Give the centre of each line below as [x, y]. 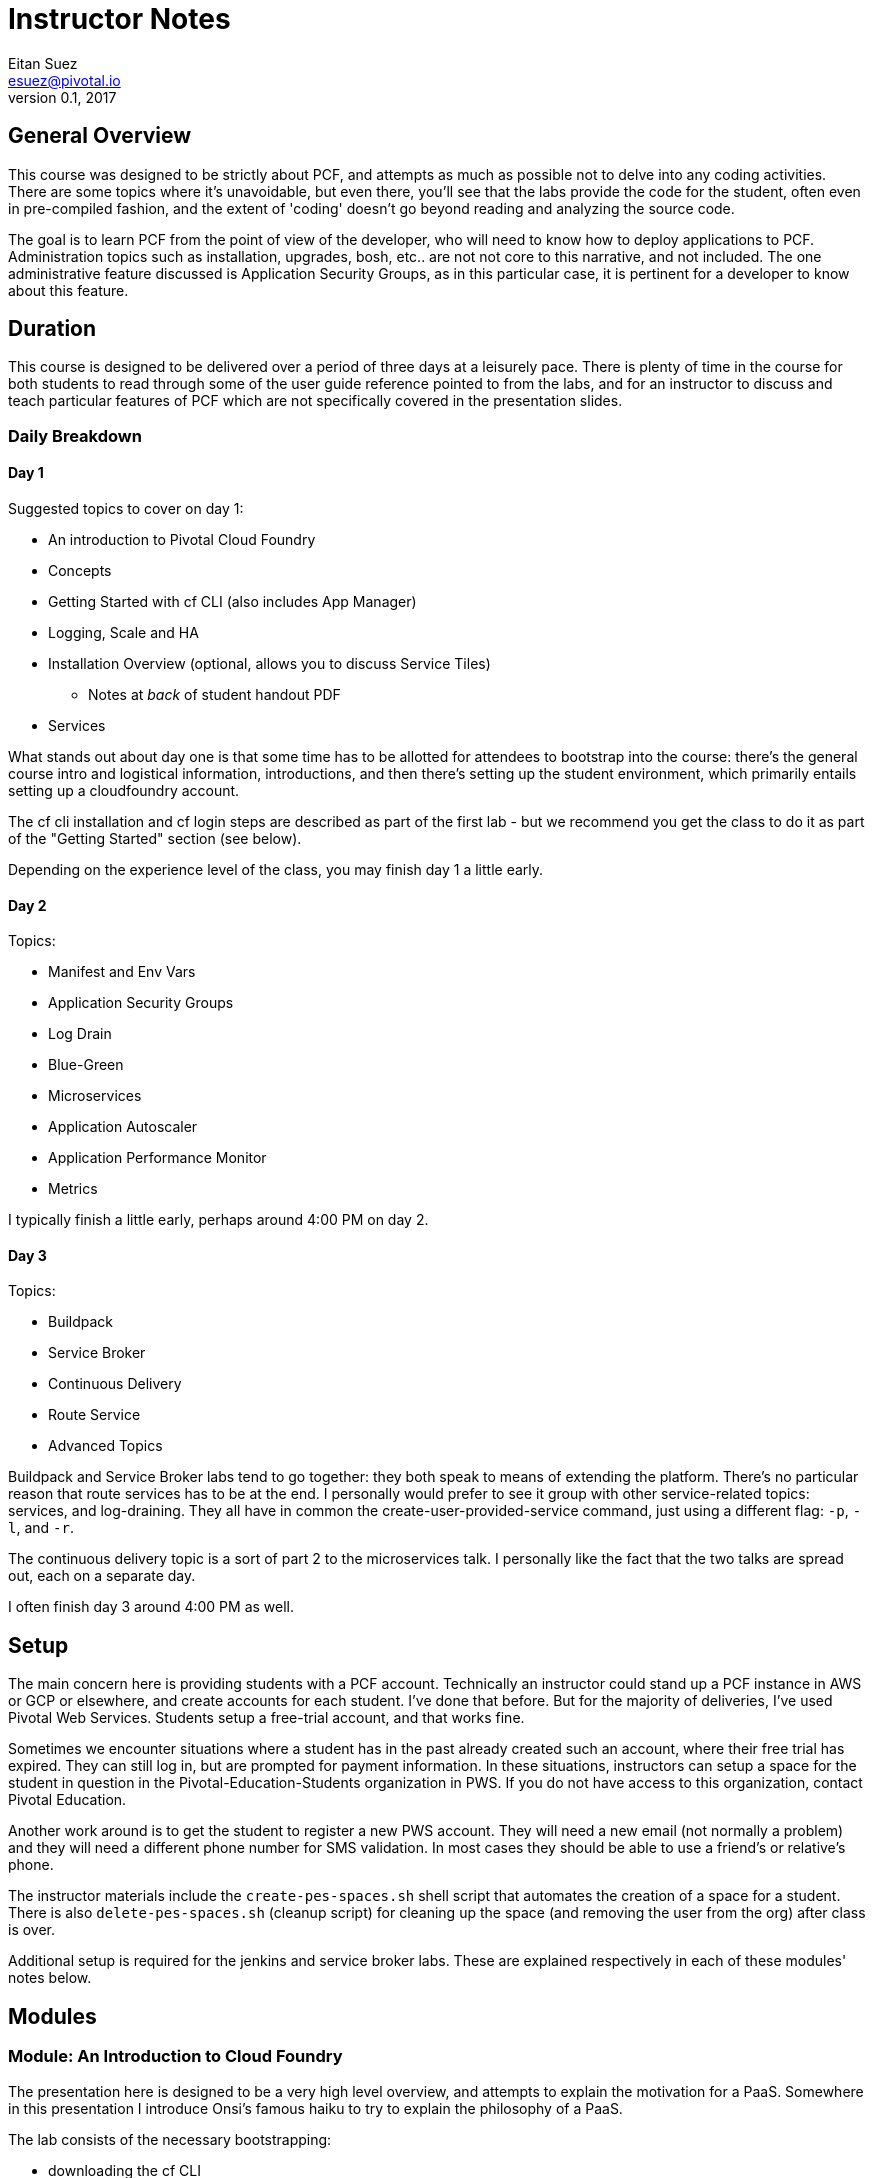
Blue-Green [86, 1065]
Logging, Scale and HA [123, 633]
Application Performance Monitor [157, 1158]
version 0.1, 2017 [62, 97]
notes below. [50, 1978]
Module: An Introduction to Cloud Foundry [175, 2056]
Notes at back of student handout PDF [214, 695]
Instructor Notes [119, 19]
